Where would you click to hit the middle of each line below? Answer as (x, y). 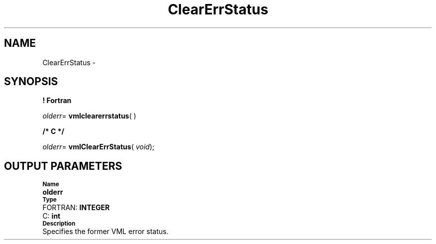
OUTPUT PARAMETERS (63, 166)
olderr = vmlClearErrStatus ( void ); (99, 147)
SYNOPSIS (31, 82)
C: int (52, 216)
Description (59, 224)
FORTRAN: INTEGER (76, 208)
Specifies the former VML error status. (106, 232)
